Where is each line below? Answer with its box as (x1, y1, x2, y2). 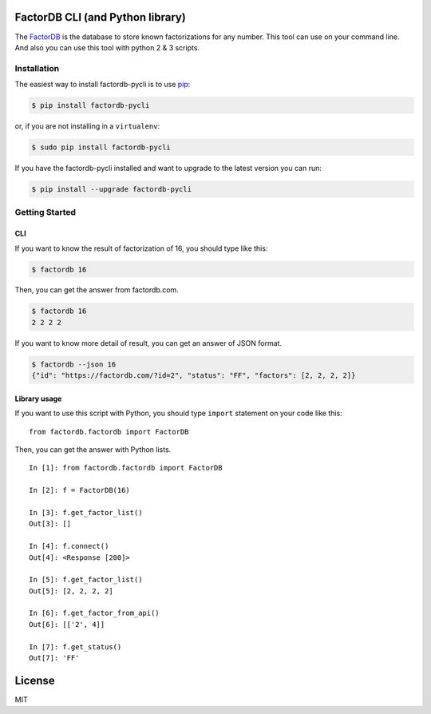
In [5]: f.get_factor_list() (29, 575, 143, 585)
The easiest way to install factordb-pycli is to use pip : (14, 80, 191, 89)
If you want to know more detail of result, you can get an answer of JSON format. (14, 338, 283, 347)
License (14, 673, 55, 687)
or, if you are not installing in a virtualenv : (14, 121, 160, 131)
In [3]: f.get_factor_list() (29, 508, 143, 517)
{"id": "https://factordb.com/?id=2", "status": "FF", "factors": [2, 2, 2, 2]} (31, 371, 356, 380)
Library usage (14, 394, 62, 403)
